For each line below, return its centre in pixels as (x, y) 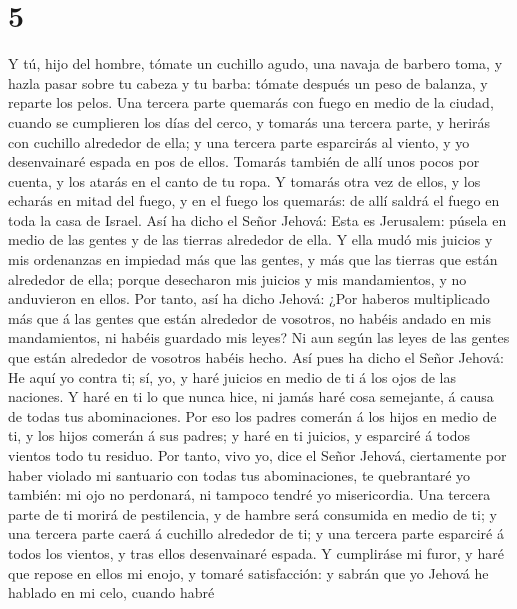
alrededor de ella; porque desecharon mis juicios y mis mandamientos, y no (237, 278)
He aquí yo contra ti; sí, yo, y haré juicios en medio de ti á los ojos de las (232, 376)
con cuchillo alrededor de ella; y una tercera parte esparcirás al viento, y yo (239, 141)
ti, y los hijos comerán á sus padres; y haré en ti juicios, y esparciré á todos (239, 435)
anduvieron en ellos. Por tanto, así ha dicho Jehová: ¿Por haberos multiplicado (249, 298)
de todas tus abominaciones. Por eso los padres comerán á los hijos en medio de (252, 415)
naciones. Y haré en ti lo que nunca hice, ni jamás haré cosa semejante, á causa (251, 396)
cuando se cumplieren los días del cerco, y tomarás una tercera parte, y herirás (249, 121)
